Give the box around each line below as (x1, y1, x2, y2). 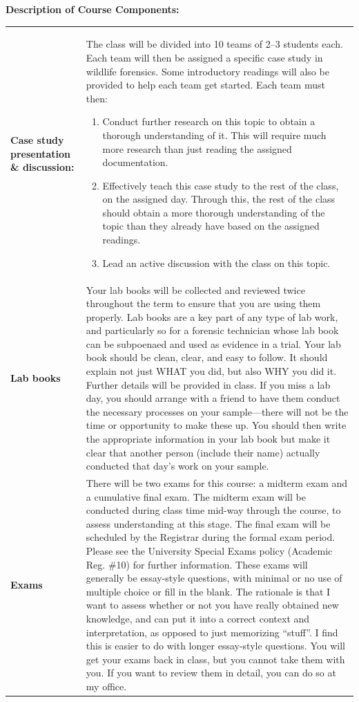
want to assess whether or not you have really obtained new (86, 598, 339, 612)
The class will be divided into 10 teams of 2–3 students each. (86, 37, 343, 51)
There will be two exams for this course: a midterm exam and (86, 476, 348, 490)
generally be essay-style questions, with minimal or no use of (86, 571, 342, 585)
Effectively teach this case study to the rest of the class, (102, 178, 339, 192)
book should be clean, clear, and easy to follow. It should (86, 350, 328, 364)
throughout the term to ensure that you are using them (86, 296, 321, 311)
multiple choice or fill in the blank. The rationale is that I (86, 584, 331, 598)
